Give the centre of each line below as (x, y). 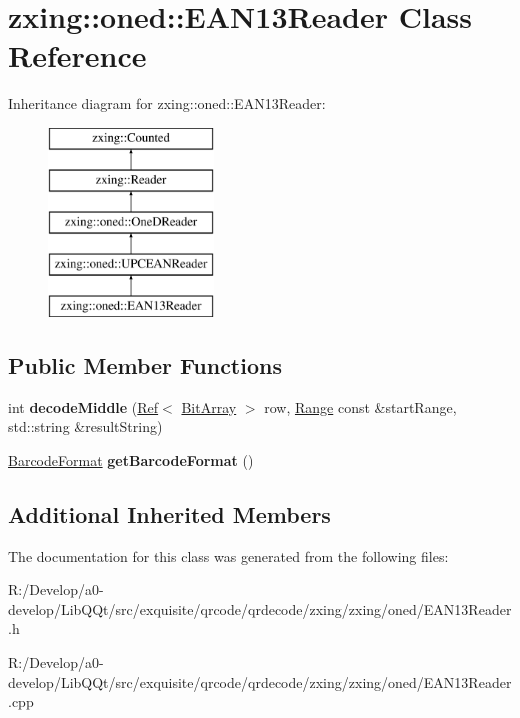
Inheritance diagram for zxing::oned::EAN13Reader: (167, 103)
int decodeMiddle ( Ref (83, 406)
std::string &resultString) (85, 426)
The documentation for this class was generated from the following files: (228, 555)
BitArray (209, 406)
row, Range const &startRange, (360, 406)
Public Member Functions (145, 364)
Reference (77, 55)
